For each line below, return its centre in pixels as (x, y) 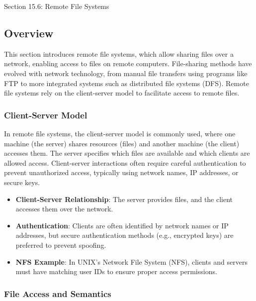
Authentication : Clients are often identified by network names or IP (122, 225)
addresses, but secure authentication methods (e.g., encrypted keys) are (125, 235)
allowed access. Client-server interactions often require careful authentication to (125, 162)
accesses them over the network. (64, 209)
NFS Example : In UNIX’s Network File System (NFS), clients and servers (131, 261)
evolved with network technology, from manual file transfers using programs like (126, 73)
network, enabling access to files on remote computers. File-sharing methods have (128, 63)
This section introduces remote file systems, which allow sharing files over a (119, 53)
